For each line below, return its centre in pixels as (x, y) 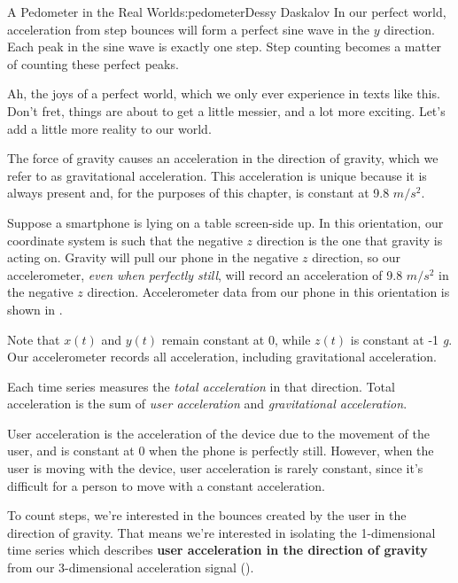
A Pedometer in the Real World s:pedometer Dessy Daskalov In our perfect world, (227, 12)
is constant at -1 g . (401, 339)
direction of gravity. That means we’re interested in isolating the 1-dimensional (221, 532)
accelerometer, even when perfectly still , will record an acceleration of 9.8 (205, 274)
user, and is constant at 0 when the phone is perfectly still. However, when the (221, 451)
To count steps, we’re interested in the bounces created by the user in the (207, 515)
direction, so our (357, 257)
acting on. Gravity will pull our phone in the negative (153, 257)
